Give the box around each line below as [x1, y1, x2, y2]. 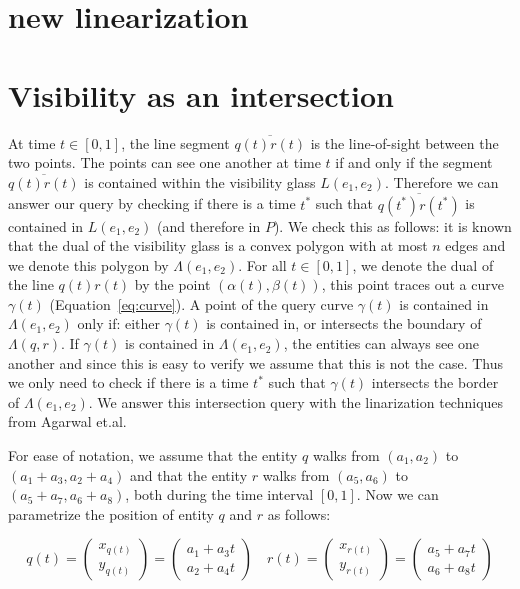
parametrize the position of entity [8, 503, 214, 524]
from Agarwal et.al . [8, 411, 127, 432]
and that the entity [129, 464, 248, 485]
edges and [445, 235, 506, 256]
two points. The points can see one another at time [8, 152, 321, 173]
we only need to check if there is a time [8, 372, 249, 393]
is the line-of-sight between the [310, 132, 499, 153]
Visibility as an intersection [8, 74, 394, 115]
